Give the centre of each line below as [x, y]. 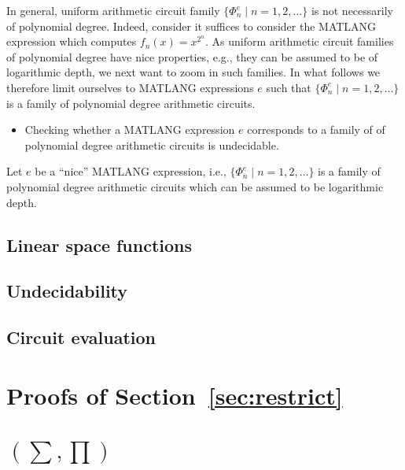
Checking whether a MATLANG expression [130, 130]
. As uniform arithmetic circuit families [299, 41]
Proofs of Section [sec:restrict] [175, 395]
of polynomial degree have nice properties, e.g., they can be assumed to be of [192, 56]
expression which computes [72, 41]
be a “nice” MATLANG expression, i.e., [131, 171]
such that [289, 87]
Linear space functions [99, 244]
